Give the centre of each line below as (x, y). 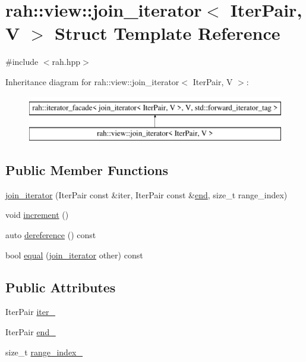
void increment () (37, 215)
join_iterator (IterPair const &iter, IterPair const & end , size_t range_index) (146, 194)
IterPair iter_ (30, 312)
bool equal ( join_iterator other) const (74, 255)
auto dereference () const (51, 235)
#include (22, 62)
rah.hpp (66, 62)
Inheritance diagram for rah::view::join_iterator (92, 81)
